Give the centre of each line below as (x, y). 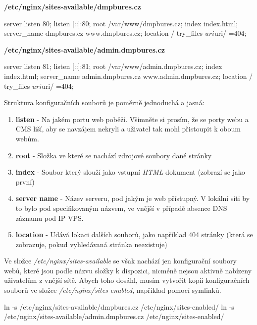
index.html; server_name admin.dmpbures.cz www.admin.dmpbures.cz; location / (128, 76)
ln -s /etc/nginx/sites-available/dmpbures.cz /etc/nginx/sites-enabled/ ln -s (119, 306)
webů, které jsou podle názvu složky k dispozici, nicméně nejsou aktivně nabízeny (128, 270)
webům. (27, 138)
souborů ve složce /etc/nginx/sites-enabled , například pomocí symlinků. (113, 290)
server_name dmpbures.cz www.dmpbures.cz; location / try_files (103, 33)
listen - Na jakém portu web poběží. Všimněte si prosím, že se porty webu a (132, 119)
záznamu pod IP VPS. (50, 218)
